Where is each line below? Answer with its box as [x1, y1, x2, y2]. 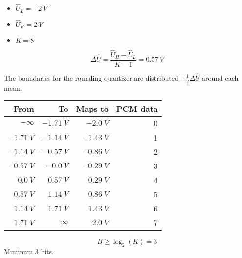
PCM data [116, 103, 158, 115]
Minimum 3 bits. [4, 246, 54, 257]
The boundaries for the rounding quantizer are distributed [4, 72, 178, 83]
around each [202, 72, 239, 83]
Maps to [76, 103, 109, 115]
